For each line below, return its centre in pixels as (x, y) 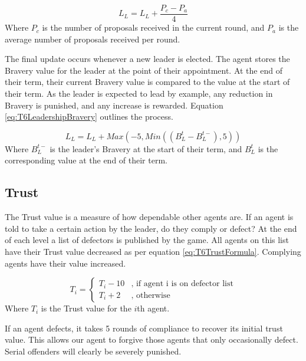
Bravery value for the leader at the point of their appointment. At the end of (144, 70)
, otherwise (151, 295)
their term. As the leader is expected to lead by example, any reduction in (139, 93)
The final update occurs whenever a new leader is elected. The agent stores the (147, 59)
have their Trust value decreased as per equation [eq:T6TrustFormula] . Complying (153, 251)
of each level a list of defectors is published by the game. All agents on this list (147, 240)
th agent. (153, 308)
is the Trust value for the (86, 308)
